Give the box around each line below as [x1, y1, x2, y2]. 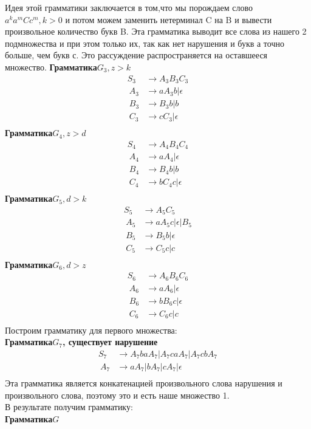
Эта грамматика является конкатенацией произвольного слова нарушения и [5, 377, 282, 390]
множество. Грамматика [5, 60, 97, 73]
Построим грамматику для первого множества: [5, 323, 177, 336]
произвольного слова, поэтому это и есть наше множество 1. [5, 388, 230, 401]
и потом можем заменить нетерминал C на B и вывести [65, 13, 272, 26]
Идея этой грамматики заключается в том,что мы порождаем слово [5, 1, 253, 13]
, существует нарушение [62, 335, 158, 348]
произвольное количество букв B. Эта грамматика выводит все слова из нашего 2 [5, 25, 307, 38]
